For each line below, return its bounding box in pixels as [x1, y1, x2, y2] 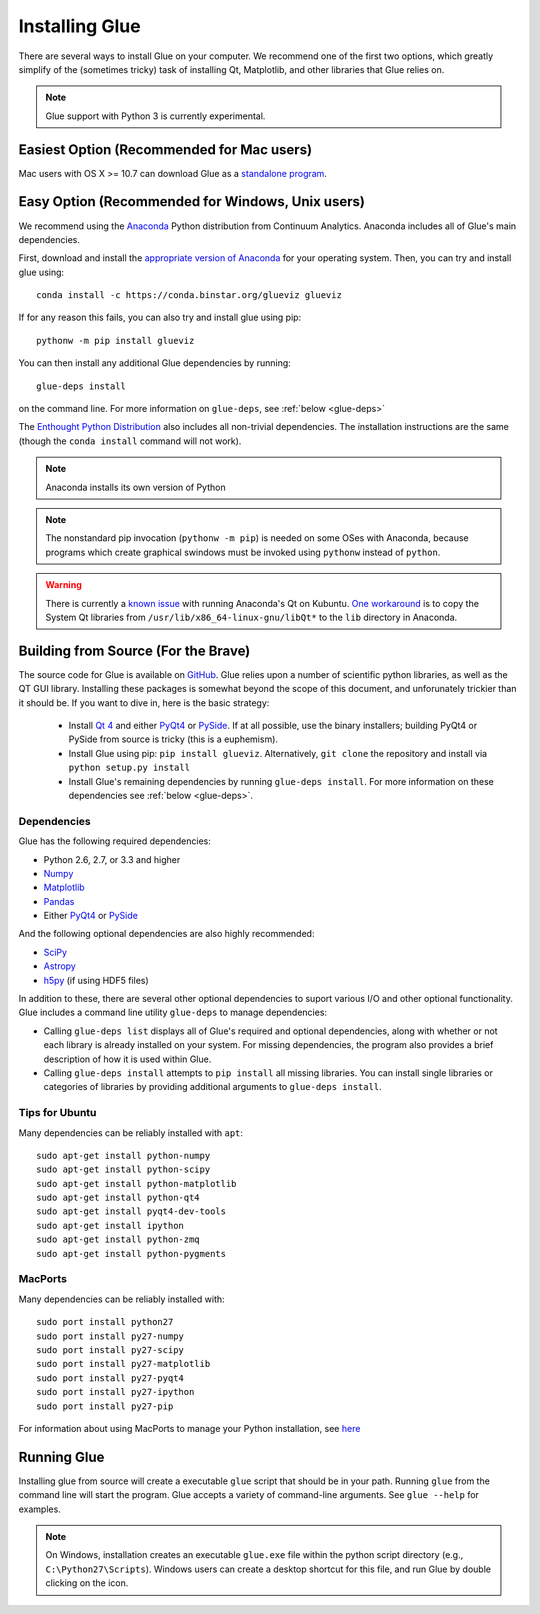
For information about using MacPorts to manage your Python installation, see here [18, 1422, 361, 1434]
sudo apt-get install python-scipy [36, 1164, 211, 1175]
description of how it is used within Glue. [43, 1053, 212, 1065]
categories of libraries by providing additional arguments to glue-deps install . [43, 1081, 382, 1093]
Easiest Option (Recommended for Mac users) [18, 141, 313, 158]
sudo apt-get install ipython [36, 1220, 185, 1231]
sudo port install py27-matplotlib [36, 1358, 211, 1370]
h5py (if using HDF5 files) [43, 974, 149, 986]
